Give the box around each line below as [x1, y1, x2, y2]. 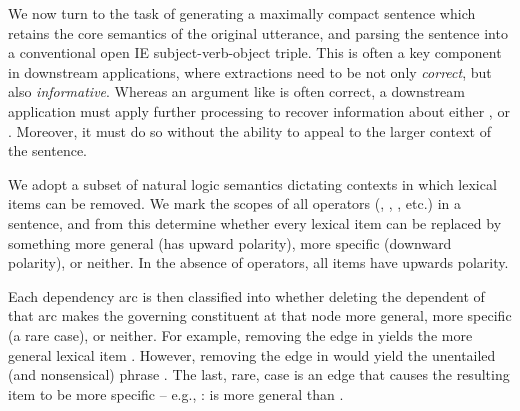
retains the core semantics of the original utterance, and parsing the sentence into [8, 22, 508, 43]
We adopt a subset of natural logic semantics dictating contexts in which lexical [8, 173, 497, 194]
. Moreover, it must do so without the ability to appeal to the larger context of [8, 120, 491, 141]
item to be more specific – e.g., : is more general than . [8, 383, 344, 404]
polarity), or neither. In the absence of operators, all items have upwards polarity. [8, 252, 509, 273]
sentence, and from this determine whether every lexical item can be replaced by [8, 212, 502, 233]
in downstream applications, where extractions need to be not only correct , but [8, 61, 492, 82]
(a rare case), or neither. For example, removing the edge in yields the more [8, 324, 473, 345]
